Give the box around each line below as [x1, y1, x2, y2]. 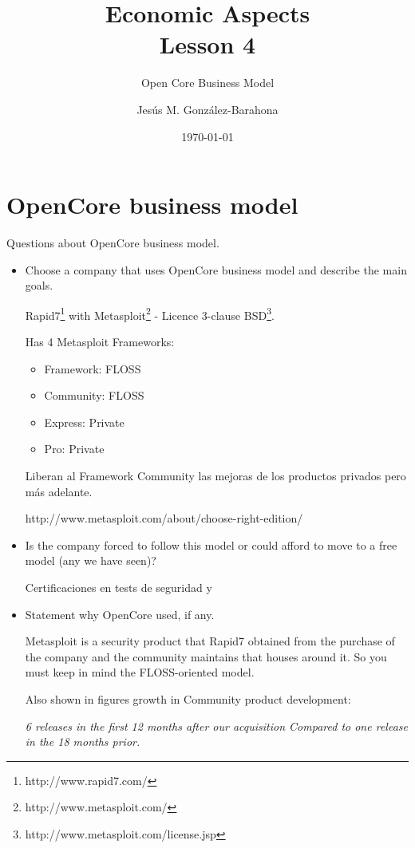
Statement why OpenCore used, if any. [25, 605, 215, 622]
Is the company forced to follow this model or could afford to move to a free [25, 536, 397, 553]
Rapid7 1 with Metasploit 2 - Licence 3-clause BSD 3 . [25, 304, 275, 323]
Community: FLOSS [44, 387, 144, 404]
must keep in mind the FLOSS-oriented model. [25, 664, 255, 680]
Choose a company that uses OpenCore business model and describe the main [25, 261, 407, 278]
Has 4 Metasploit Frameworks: [25, 333, 175, 350]
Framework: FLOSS [44, 360, 141, 377]
